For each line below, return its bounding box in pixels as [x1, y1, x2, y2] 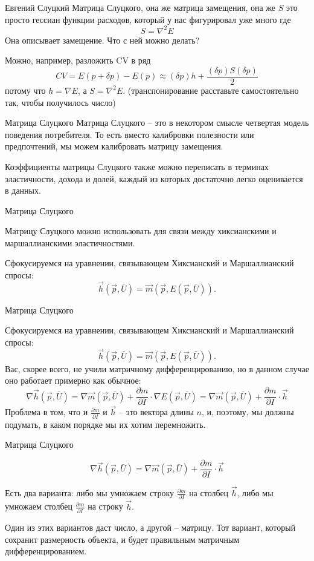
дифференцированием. [5, 545, 87, 557]
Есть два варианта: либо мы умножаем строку [5, 487, 174, 499]
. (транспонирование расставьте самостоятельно [123, 84, 299, 96]
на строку [88, 500, 123, 513]
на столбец [189, 487, 229, 499]
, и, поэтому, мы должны [201, 405, 294, 418]
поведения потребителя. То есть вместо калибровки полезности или [5, 128, 254, 140]
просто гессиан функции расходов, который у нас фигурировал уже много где [5, 13, 291, 25]
